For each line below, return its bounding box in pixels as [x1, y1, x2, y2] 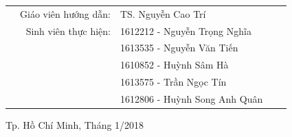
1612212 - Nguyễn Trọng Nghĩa [120, 23, 251, 38]
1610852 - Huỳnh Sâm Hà [120, 58, 229, 72]
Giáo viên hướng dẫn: [20, 6, 111, 21]
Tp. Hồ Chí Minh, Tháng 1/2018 [5, 118, 144, 132]
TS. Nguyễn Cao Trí [120, 6, 206, 21]
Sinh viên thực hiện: [25, 23, 111, 38]
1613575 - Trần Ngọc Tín [120, 75, 227, 89]
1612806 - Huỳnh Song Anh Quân [120, 91, 263, 105]
